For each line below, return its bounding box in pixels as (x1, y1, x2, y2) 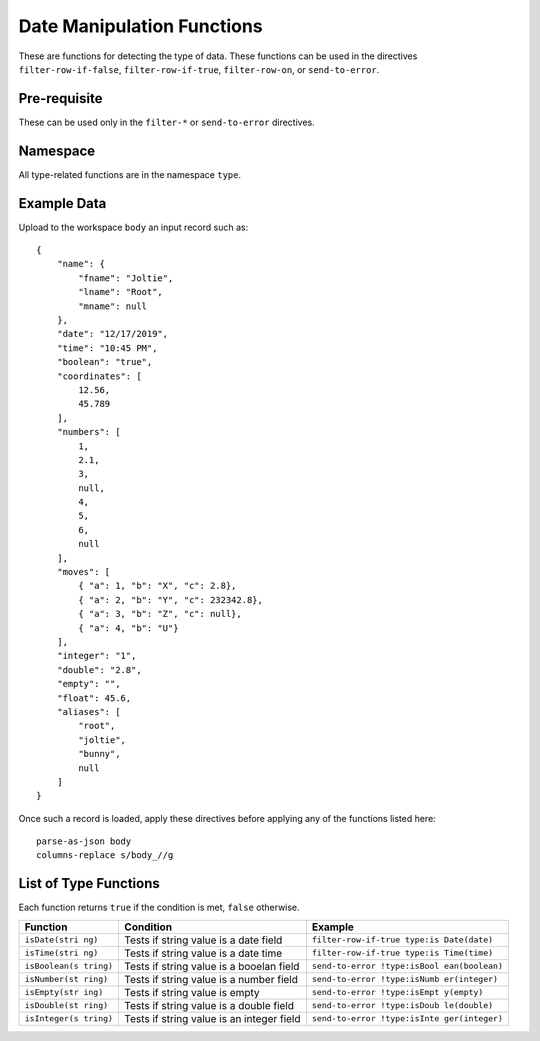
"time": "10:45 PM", (56, 342, 158, 354)
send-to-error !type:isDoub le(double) (311, 1000, 494, 1011)
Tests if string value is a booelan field (124, 959, 300, 973)
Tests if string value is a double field (124, 998, 295, 1012)
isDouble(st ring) (24, 1000, 109, 1011)
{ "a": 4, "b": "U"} (78, 622, 179, 634)
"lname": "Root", (78, 286, 164, 298)
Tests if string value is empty (124, 985, 260, 999)
